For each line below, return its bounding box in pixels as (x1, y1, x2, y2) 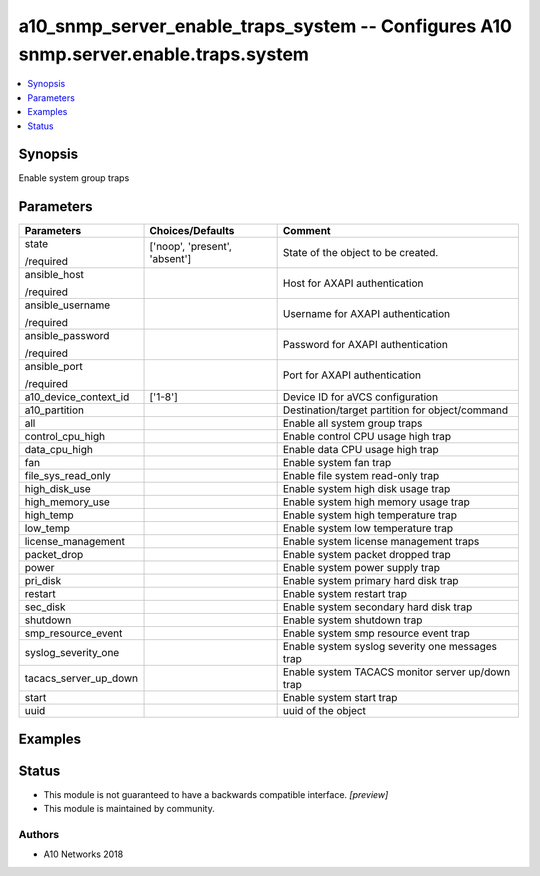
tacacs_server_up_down (24, 671, 139, 685)
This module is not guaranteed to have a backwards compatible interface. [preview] (43, 788, 389, 800)
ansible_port (24, 360, 84, 374)
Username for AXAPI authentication (282, 307, 451, 321)
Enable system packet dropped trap (282, 548, 452, 562)
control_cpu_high (24, 430, 105, 444)
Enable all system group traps (282, 416, 423, 430)
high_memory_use (24, 495, 110, 509)
